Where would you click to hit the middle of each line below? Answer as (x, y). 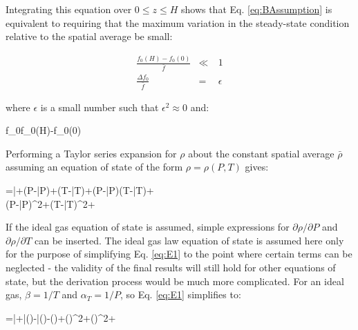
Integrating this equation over (69, 9)
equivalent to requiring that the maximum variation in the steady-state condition (178, 22)
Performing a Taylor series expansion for (91, 153)
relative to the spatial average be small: (89, 36)
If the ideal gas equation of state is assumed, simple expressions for (148, 227)
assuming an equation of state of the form (94, 167)
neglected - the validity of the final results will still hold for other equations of (171, 267)
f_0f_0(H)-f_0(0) (44, 130)
